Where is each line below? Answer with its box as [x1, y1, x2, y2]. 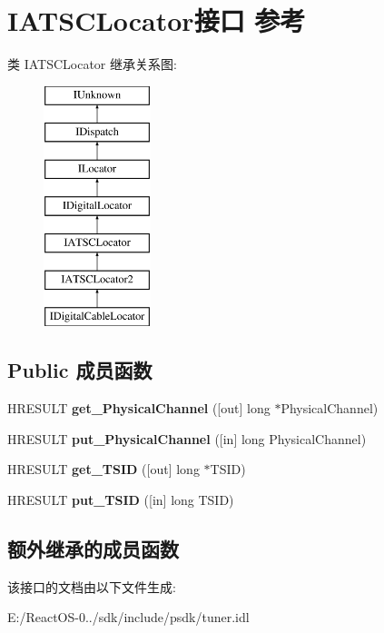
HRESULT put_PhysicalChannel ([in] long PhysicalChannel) [7, 429, 367, 448]
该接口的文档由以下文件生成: [7, 577, 176, 596]
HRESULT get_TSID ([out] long [7, 460, 200, 479]
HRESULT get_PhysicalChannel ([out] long [7, 399, 271, 418]
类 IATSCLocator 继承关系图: [7, 54, 177, 74]
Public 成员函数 [7, 356, 153, 384]
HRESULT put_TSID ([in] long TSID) [7, 490, 234, 509]
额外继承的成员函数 [7, 534, 179, 562]
